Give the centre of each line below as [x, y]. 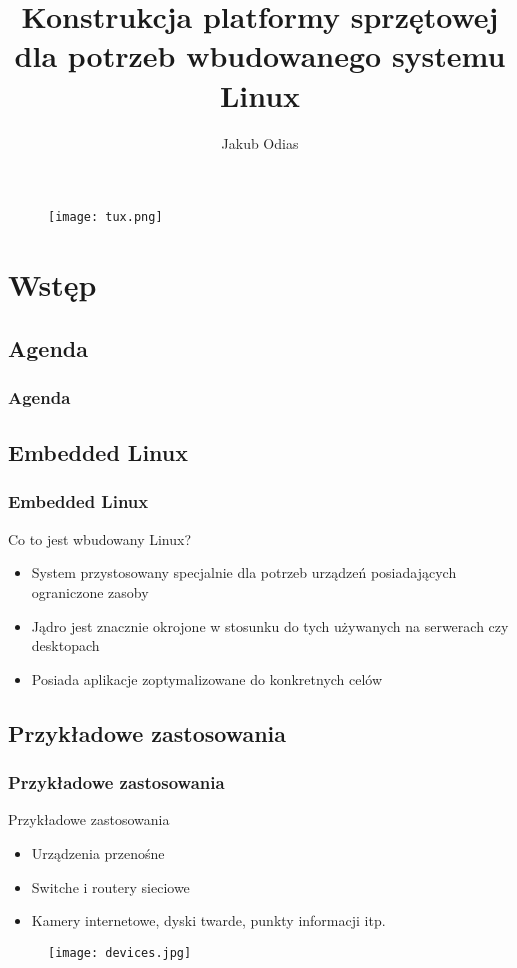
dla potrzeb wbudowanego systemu [260, 55]
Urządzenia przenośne [98, 852]
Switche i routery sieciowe [110, 886]
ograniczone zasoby [90, 591]
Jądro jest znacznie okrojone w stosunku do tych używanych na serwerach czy [270, 625]
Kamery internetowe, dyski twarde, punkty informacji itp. [208, 920]
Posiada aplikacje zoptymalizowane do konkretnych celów [207, 678]
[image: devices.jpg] [120, 952]
